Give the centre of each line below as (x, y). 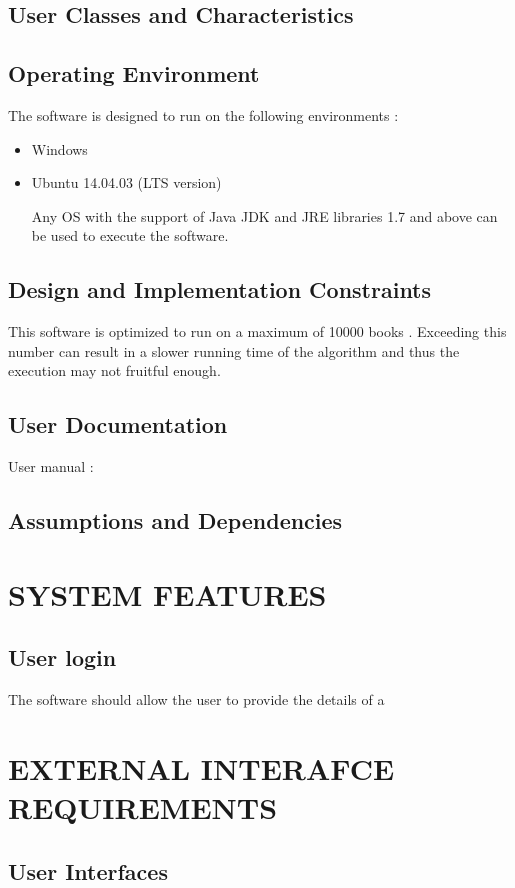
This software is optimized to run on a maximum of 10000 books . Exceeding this (257, 331)
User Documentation (118, 424)
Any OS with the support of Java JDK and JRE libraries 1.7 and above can (264, 215)
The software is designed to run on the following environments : (203, 114)
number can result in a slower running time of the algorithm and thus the (234, 350)
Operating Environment (134, 73)
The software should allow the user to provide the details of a (196, 699)
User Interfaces (88, 870)
